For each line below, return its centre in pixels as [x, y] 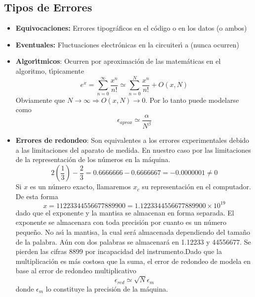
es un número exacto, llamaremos [80, 187]
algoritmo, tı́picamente [50, 70]
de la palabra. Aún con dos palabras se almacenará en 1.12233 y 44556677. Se [133, 241]
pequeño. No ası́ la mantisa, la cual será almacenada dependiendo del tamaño [133, 232]
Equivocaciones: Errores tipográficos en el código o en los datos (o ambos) [131, 28]
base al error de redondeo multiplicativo [76, 271]
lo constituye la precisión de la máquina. [107, 288]
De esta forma [37, 196]
